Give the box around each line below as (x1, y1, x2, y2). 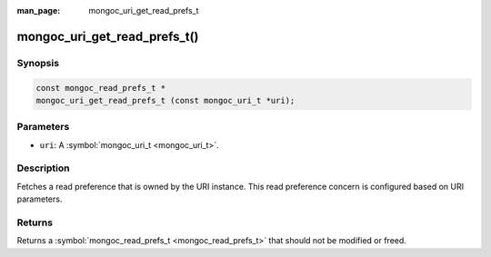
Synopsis (16, 56, 59, 69)
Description (16, 162, 70, 174)
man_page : (16, 5, 61, 15)
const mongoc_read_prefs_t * (35, 83, 166, 93)
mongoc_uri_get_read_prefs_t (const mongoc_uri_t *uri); (35, 95, 296, 105)
